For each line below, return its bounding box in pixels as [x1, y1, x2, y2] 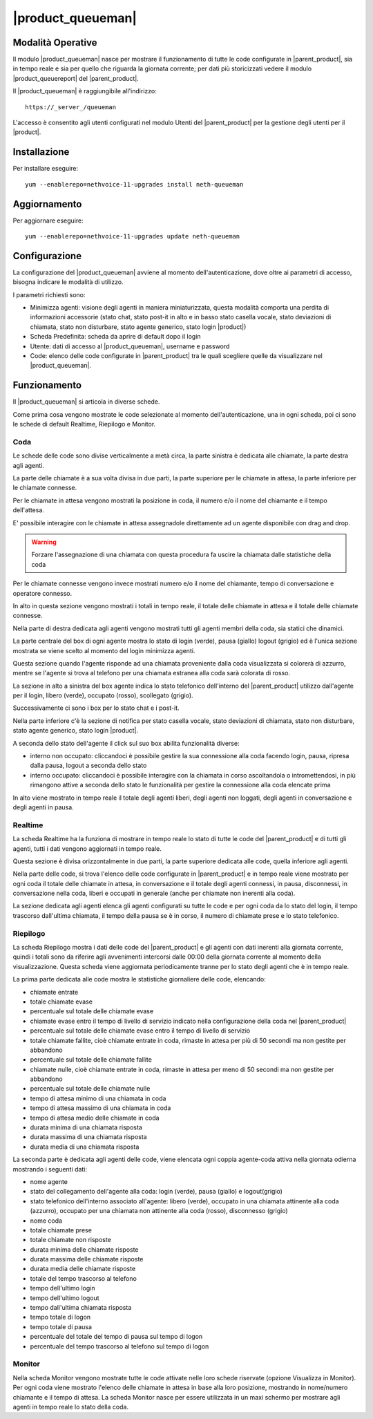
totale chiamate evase [30, 997, 93, 1006]
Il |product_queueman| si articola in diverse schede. [12, 397, 160, 406]
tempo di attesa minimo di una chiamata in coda [30, 1094, 166, 1102]
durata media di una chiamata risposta [30, 1143, 140, 1151]
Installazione [12, 146, 70, 158]
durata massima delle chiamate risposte [30, 1255, 144, 1263]
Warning [31, 538, 57, 546]
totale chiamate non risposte [30, 1236, 112, 1244]
